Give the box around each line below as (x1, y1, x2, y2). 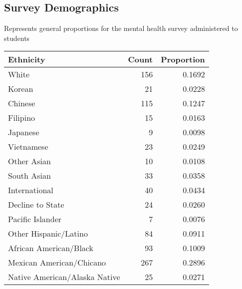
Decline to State (8, 199, 64, 211)
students (4, 32, 30, 43)
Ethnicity (8, 53, 45, 65)
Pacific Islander (8, 213, 62, 225)
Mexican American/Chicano (8, 257, 106, 269)
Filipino (8, 112, 35, 124)
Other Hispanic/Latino (8, 228, 88, 240)
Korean (8, 83, 33, 95)
